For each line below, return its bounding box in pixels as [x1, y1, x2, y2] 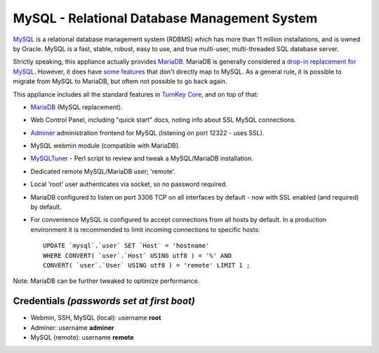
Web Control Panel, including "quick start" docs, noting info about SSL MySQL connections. [30, 116, 296, 124]
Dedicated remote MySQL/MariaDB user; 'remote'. [30, 167, 176, 175]
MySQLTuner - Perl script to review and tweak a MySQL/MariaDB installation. [30, 154, 254, 162]
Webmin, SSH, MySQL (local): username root [30, 314, 161, 322]
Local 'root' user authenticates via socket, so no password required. [30, 180, 227, 188]
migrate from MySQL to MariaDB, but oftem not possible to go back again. [13, 77, 227, 85]
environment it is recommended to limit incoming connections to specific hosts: [30, 225, 260, 234]
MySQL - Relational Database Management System [13, 11, 318, 26]
